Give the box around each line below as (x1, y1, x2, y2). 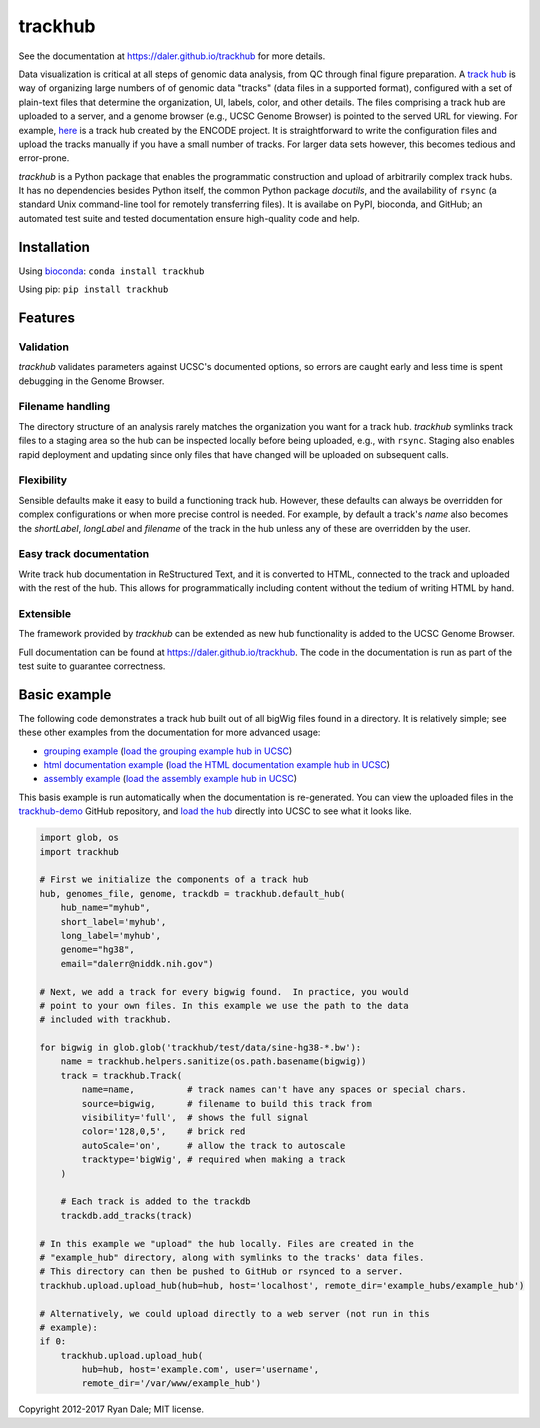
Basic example (18, 686, 112, 703)
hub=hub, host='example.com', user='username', (81, 1364, 320, 1375)
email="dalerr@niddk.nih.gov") (60, 958, 214, 969)
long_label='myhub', (60, 930, 162, 941)
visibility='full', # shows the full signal (81, 1112, 309, 1124)
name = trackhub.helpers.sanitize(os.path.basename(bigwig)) (60, 1056, 367, 1067)
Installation (18, 238, 90, 255)
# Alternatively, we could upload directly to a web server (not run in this (39, 1308, 430, 1319)
